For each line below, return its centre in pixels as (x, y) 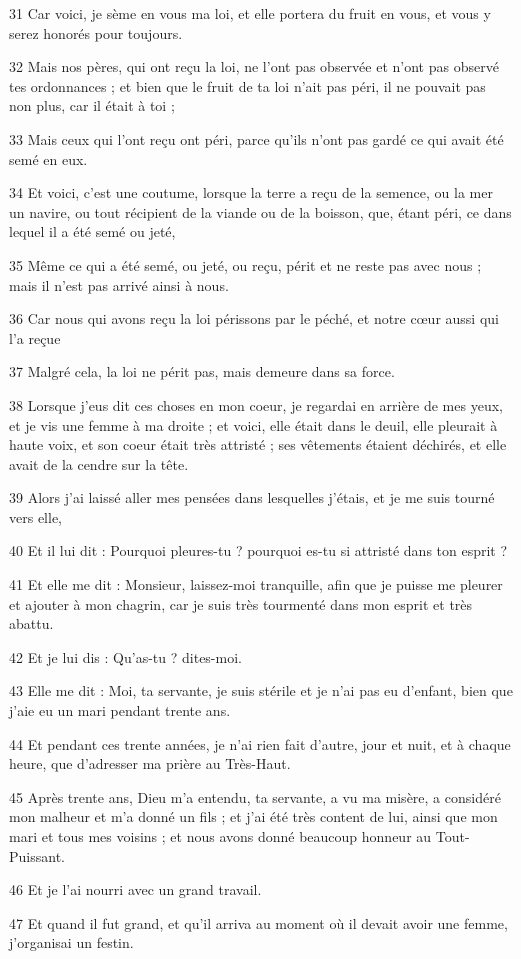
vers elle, (35, 516)
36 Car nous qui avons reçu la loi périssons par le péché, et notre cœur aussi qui (254, 318)
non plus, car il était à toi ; (92, 105)
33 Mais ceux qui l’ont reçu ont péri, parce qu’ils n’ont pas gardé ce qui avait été (256, 138)
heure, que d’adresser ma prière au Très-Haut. (150, 763)
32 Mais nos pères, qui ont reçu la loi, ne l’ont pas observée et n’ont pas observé (254, 66)
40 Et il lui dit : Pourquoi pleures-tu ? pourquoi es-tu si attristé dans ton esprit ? (258, 550)
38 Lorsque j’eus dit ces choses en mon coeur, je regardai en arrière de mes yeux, (256, 404)
